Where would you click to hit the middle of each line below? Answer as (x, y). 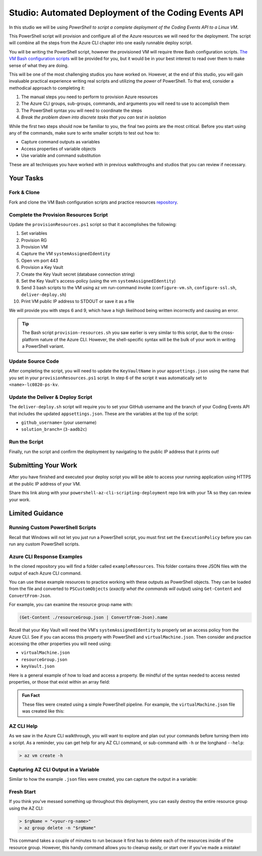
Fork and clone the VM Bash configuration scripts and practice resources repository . (93, 202)
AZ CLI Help (23, 726)
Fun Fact (31, 696)
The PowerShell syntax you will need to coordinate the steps (82, 110)
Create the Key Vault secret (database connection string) (78, 274)
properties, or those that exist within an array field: (59, 682)
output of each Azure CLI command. (45, 573)
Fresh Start (22, 792)
